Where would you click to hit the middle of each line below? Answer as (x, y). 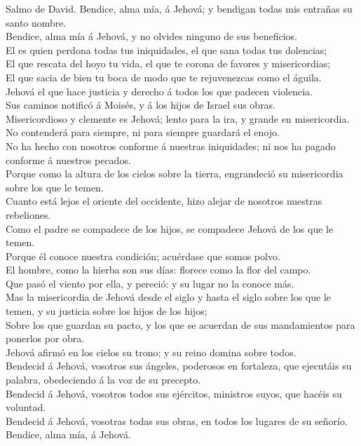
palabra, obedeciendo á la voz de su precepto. (103, 380)
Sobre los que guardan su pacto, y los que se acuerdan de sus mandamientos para (180, 324)
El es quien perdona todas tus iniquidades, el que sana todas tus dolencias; (166, 49)
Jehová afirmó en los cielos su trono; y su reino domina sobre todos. (151, 352)
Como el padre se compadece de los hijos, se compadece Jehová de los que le (170, 228)
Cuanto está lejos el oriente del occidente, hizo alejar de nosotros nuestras (164, 201)
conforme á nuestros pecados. (68, 160)
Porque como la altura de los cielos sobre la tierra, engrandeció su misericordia (175, 174)
